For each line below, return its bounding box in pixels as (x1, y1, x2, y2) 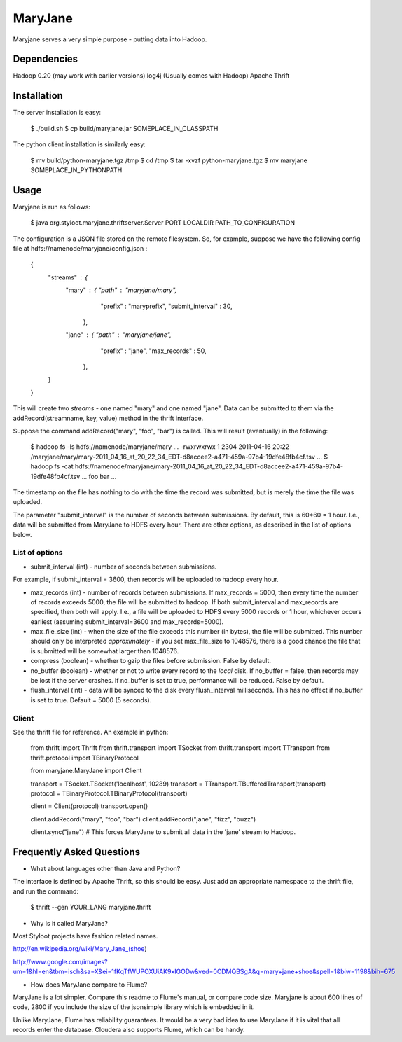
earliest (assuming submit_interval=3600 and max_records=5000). (30, 617, 224, 626)
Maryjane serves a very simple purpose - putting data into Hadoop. (13, 35, 207, 43)
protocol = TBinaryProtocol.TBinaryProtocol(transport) (30, 789, 188, 798)
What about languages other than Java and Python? (30, 864, 181, 873)
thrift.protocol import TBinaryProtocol (30, 753, 139, 762)
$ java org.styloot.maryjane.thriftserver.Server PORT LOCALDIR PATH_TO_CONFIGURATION (30, 218, 296, 227)
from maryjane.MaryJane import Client (30, 767, 142, 775)
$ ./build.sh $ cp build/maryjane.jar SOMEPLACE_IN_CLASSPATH (30, 124, 219, 132)
